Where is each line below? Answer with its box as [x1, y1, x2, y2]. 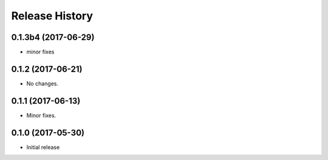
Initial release [26, 143, 60, 151]
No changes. [26, 79, 59, 87]
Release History [11, 9, 94, 22]
